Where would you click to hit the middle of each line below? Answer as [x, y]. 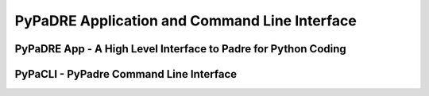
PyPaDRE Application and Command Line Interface [186, 21]
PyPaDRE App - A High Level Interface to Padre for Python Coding [181, 49]
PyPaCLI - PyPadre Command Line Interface [126, 74]
